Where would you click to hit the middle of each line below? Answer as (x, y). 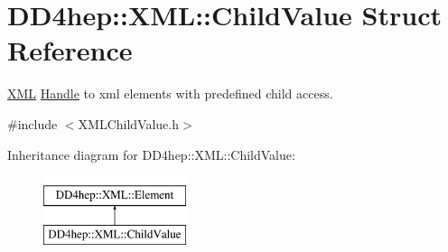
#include (33, 123)
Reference (70, 50)
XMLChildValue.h (129, 123)
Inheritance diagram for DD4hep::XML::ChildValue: (151, 154)
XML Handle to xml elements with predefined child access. (170, 93)
